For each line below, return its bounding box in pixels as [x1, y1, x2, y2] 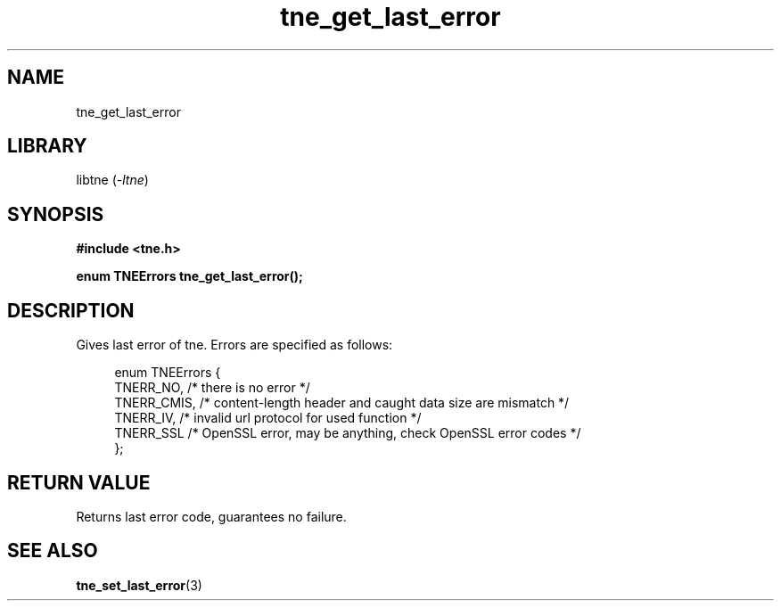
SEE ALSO [7, 539, 98, 563]
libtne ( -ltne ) [76, 172, 149, 188]
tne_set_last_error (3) [76, 577, 202, 593]
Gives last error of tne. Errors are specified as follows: [76, 337, 393, 353]
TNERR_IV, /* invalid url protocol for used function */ [114, 410, 422, 426]
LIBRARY [7, 135, 87, 158]
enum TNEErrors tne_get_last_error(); [76, 268, 303, 284]
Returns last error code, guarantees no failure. [76, 508, 347, 524]
